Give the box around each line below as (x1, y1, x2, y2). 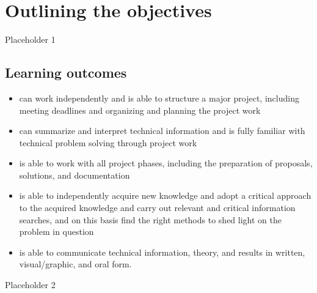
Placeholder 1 (5, 33, 56, 46)
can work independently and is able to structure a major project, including (19, 91, 299, 104)
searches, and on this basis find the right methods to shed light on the (19, 213, 282, 226)
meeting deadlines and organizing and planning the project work (19, 103, 261, 116)
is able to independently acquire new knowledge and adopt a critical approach (19, 189, 312, 202)
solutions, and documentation (19, 168, 130, 181)
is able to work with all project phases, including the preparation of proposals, (19, 157, 313, 169)
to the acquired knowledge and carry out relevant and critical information (19, 201, 296, 214)
